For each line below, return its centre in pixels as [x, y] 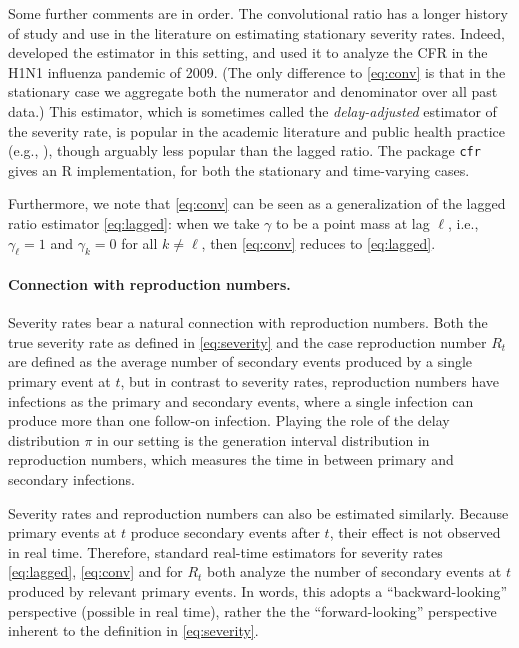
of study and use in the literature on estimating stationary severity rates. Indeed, [256, 32]
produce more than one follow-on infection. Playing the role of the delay [229, 420]
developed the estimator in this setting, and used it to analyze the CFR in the [248, 52]
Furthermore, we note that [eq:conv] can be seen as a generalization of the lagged [257, 203]
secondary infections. [71, 478]
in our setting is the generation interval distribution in [263, 439]
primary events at [62, 532]
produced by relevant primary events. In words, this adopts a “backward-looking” [258, 590]
